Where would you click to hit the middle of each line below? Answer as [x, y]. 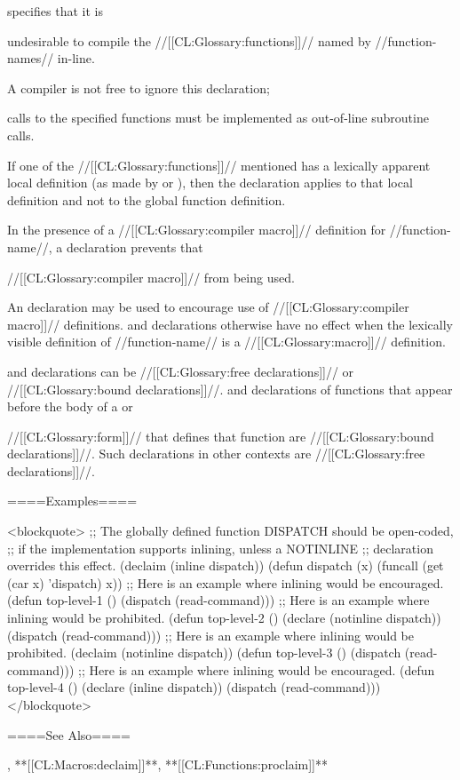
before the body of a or [70, 406]
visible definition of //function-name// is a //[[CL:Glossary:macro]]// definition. [226, 342]
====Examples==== [72, 501]
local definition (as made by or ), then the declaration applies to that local [210, 183]
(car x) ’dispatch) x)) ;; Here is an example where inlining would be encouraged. [226, 582]
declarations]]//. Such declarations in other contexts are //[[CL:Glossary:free [216, 454]
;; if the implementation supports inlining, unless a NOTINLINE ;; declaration [220, 548]
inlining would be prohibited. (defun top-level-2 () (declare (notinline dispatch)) [224, 618]
